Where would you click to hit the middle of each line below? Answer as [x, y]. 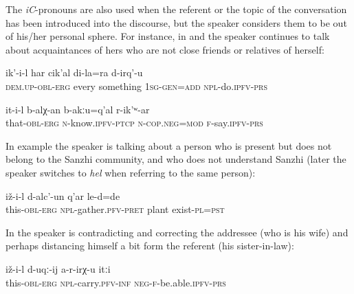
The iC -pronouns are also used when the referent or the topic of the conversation [176, 9]
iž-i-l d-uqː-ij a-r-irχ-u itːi [58, 268]
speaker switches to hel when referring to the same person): [131, 172]
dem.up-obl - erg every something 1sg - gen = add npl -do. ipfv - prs [137, 86]
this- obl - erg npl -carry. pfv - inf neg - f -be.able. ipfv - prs [116, 282]
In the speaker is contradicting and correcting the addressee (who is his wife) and [177, 232]
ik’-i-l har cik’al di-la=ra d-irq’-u [74, 72]
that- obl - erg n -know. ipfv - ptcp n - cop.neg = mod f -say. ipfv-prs [134, 123]
